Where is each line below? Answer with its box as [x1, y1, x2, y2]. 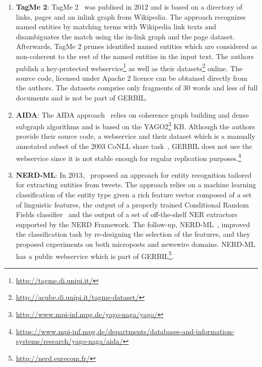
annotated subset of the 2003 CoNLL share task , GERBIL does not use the [16, 141, 252, 151]
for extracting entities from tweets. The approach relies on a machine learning [16, 179, 256, 190]
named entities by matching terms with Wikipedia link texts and [16, 21, 217, 32]
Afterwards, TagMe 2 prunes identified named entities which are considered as [16, 41, 257, 51]
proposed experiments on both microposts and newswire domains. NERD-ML [16, 239, 255, 249]
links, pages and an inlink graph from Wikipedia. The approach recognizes [16, 11, 246, 22]
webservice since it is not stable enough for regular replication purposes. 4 [16, 151, 241, 163]
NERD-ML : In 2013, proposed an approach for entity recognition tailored [16, 169, 252, 180]
